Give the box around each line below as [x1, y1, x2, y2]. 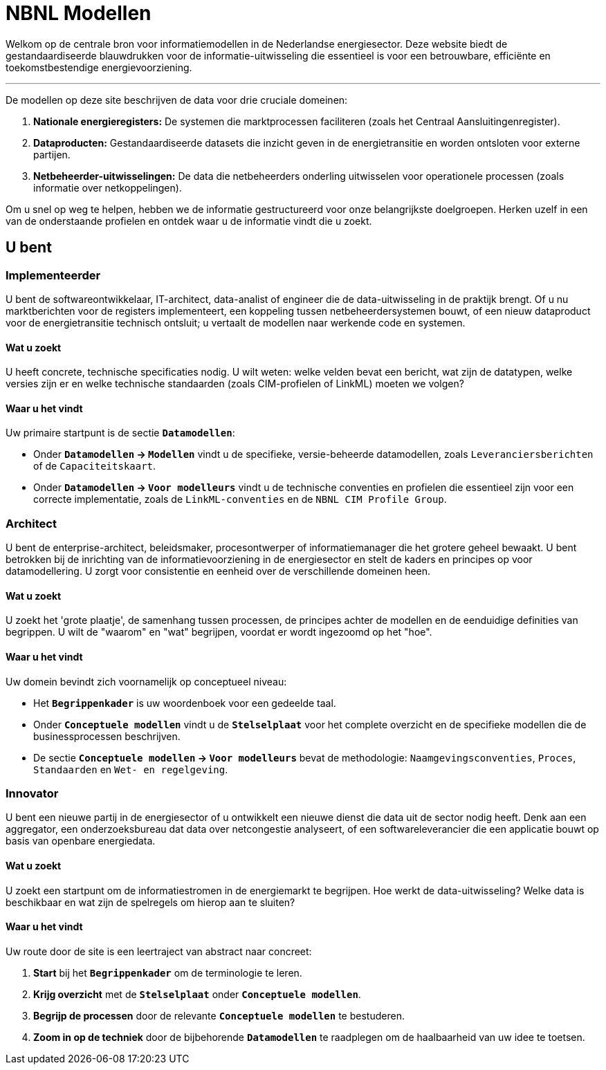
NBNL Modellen [6, 1, 151, 25]
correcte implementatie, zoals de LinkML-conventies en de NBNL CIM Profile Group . [33, 493, 447, 506]
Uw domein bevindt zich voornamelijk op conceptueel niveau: [6, 675, 287, 688]
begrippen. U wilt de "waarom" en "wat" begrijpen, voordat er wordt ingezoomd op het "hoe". [6, 626, 432, 638]
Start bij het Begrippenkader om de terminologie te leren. [33, 966, 302, 979]
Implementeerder [6, 268, 101, 282]
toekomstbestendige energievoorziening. [6, 61, 192, 73]
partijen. [33, 148, 71, 160]
